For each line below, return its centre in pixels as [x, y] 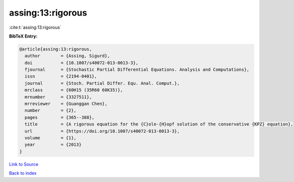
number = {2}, [51, 111]
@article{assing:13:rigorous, [56, 49]
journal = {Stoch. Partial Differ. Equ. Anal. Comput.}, [102, 83]
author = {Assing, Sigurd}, [67, 56]
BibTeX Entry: [23, 36]
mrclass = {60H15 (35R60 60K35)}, [74, 90]
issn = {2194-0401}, [61, 76]
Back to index [23, 173]
